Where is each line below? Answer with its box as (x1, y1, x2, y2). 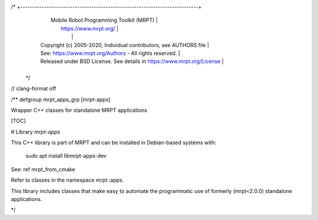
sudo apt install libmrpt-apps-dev (25, 152, 107, 159)
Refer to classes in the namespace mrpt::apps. (11, 176, 124, 184)
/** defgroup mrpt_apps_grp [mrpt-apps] (11, 96, 111, 103)
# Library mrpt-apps (11, 128, 61, 135)
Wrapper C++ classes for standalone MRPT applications (11, 106, 147, 114)
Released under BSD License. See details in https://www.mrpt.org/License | (40, 58, 224, 65)
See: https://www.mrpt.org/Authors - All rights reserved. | (40, 49, 181, 56)
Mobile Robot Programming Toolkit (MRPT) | (51, 16, 158, 24)
